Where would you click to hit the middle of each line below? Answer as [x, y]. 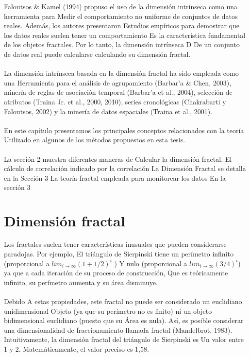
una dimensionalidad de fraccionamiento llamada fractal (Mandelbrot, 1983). [118, 330]
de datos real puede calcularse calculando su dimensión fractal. [97, 54]
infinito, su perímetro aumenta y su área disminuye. [81, 282]
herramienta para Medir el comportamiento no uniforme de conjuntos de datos [121, 16]
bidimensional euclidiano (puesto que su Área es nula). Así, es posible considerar [124, 320]
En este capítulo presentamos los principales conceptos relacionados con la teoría [124, 130]
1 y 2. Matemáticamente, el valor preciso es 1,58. [76, 349]
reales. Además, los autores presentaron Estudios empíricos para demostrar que [122, 25]
